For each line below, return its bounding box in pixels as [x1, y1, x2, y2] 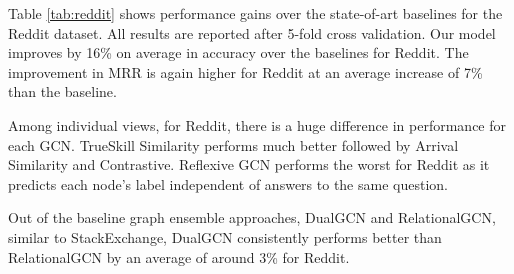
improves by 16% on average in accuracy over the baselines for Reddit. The [8, 42, 469, 63]
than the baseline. [8, 81, 117, 102]
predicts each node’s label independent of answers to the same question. [8, 173, 448, 194]
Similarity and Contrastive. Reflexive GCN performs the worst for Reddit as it [8, 154, 490, 175]
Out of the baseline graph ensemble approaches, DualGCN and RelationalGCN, [8, 207, 496, 228]
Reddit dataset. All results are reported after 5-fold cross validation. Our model [8, 22, 496, 43]
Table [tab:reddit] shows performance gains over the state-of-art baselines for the [8, 3, 503, 23]
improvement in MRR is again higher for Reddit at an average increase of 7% [8, 61, 483, 82]
